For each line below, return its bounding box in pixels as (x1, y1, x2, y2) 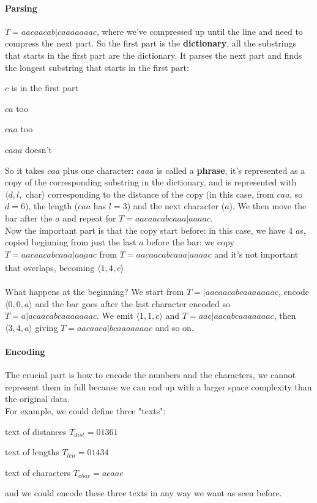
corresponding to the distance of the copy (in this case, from (48, 187, 274, 200)
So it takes (5, 163, 45, 176)
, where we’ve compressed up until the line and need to (96, 24, 303, 37)
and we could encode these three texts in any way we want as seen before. (5, 486, 282, 499)
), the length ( (24, 199, 78, 212)
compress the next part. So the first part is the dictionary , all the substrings (5, 37, 297, 50)
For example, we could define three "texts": (5, 404, 166, 417)
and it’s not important (214, 247, 299, 260)
